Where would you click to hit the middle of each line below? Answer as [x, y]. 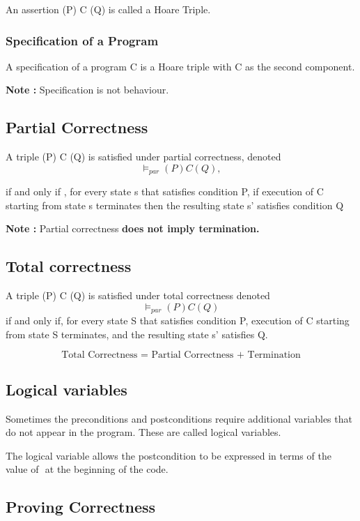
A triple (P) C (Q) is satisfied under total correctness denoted [138, 295]
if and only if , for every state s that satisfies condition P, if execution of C [165, 191]
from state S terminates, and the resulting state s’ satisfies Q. [137, 334]
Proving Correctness [81, 507]
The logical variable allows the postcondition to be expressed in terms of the [169, 455]
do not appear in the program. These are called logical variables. [143, 432]
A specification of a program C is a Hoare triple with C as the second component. [180, 66]
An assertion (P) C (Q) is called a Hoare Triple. [108, 9]
